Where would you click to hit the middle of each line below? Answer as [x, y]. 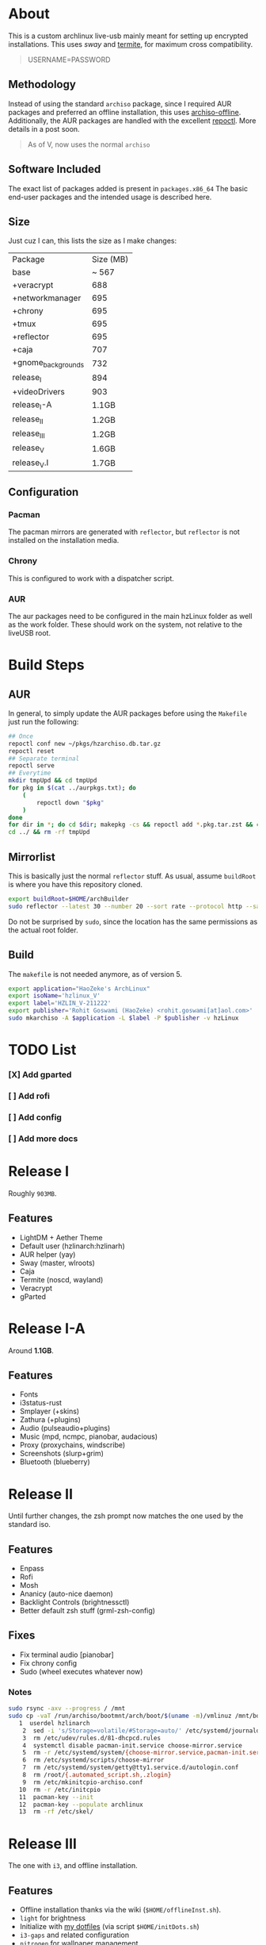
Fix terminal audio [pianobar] [67, 1655]
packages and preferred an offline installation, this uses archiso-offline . [125, 112]
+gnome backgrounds [48, 363]
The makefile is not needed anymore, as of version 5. [95, 974]
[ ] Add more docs [43, 1138]
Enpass [32, 1569]
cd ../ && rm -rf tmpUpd [49, 832]
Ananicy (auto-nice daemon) [66, 1594]
